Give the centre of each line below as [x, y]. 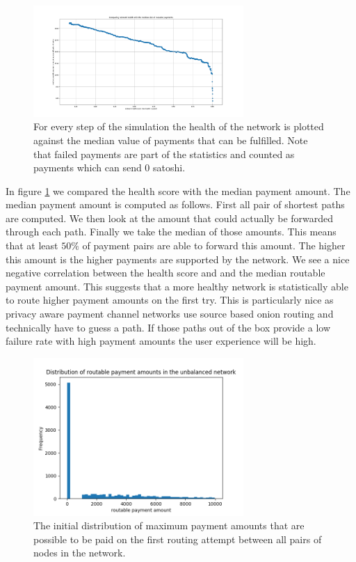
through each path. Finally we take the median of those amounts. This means [171, 232]
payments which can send [88, 167]
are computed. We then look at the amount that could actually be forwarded [170, 218]
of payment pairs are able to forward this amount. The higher [214, 245]
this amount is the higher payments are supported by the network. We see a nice [178, 259]
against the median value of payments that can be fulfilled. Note [171, 140]
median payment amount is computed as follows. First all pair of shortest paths [175, 204]
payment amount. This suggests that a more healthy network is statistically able [177, 286]
